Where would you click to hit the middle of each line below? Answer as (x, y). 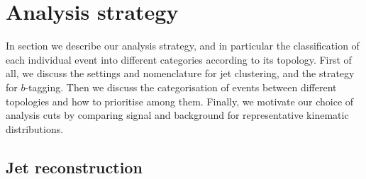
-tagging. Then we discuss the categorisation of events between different (181, 87)
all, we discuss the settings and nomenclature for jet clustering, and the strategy (180, 73)
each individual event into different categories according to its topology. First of (179, 59)
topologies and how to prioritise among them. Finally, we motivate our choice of (180, 101)
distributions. (35, 128)
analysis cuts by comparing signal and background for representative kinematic (177, 115)
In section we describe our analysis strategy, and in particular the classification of (183, 46)
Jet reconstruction (74, 167)
